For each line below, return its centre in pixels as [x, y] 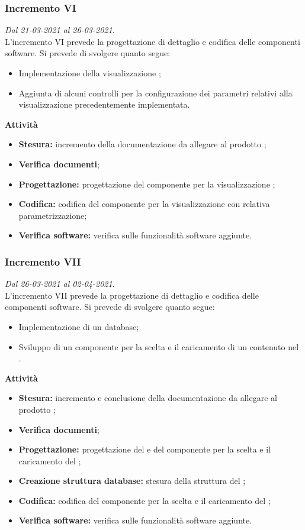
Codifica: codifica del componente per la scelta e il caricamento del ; [145, 500]
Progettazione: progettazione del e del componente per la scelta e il [145, 449]
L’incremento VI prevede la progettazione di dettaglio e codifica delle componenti [152, 41]
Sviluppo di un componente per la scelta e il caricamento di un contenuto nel [159, 346]
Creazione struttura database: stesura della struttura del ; [132, 481]
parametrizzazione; [53, 215]
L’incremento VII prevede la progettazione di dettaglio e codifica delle [132, 295]
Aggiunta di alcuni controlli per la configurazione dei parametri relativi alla [155, 93]
